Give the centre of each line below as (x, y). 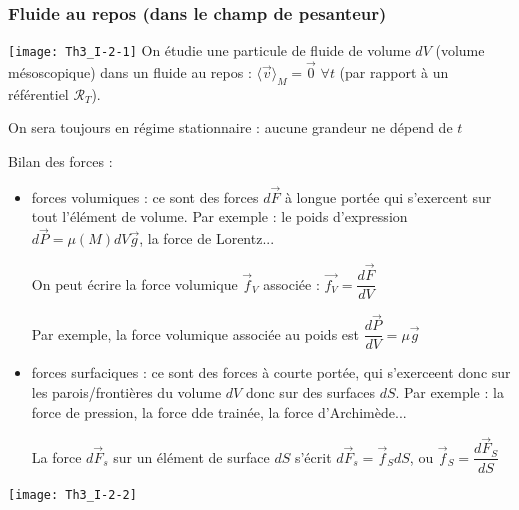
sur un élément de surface (191, 456)
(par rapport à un (394, 72)
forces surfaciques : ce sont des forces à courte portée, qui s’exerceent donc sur (271, 372)
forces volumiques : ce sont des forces (145, 196)
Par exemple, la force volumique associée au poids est (195, 333)
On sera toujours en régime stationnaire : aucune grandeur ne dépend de (230, 127)
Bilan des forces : (60, 161)
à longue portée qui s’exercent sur (388, 196)
